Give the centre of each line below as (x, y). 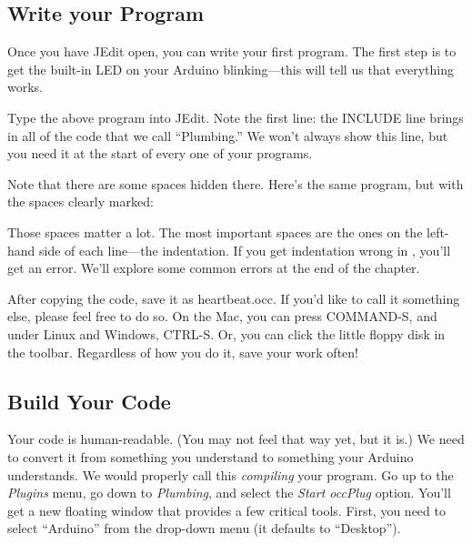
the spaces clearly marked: (80, 201)
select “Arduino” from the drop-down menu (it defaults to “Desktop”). (204, 528)
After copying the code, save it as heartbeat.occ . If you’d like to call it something (234, 298)
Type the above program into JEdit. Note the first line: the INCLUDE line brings (236, 117)
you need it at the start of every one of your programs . (160, 153)
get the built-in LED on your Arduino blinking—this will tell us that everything (231, 69)
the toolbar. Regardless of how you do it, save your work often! (183, 352)
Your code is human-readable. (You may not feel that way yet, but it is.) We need (236, 439)
